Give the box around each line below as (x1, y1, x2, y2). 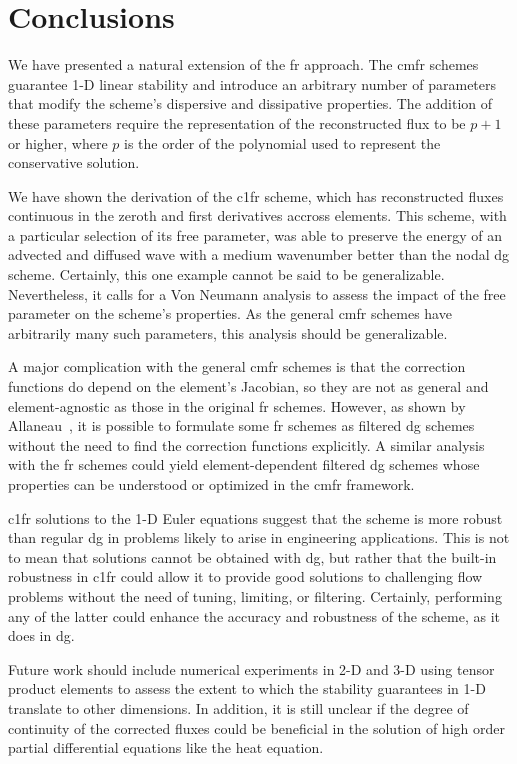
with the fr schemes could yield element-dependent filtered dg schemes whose (8, 454, 480, 475)
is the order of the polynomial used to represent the (124, 132, 441, 153)
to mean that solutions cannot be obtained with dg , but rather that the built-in (8, 546, 497, 567)
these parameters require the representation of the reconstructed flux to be (8, 112, 466, 133)
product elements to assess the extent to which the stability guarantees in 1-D (8, 678, 486, 699)
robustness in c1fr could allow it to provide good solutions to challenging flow (8, 566, 483, 587)
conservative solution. (8, 152, 140, 173)
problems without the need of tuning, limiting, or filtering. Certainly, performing (8, 585, 502, 606)
